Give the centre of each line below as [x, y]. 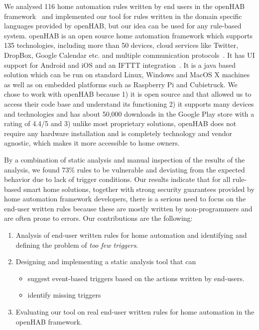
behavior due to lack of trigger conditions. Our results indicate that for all [117, 179]
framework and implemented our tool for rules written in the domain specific [123, 16]
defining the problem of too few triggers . [77, 245]
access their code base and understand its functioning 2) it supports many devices [129, 103]
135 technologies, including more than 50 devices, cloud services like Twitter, [121, 45]
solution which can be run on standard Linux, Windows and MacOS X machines [127, 75]
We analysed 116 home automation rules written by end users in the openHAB [125, 6]
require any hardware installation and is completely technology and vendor [118, 133]
